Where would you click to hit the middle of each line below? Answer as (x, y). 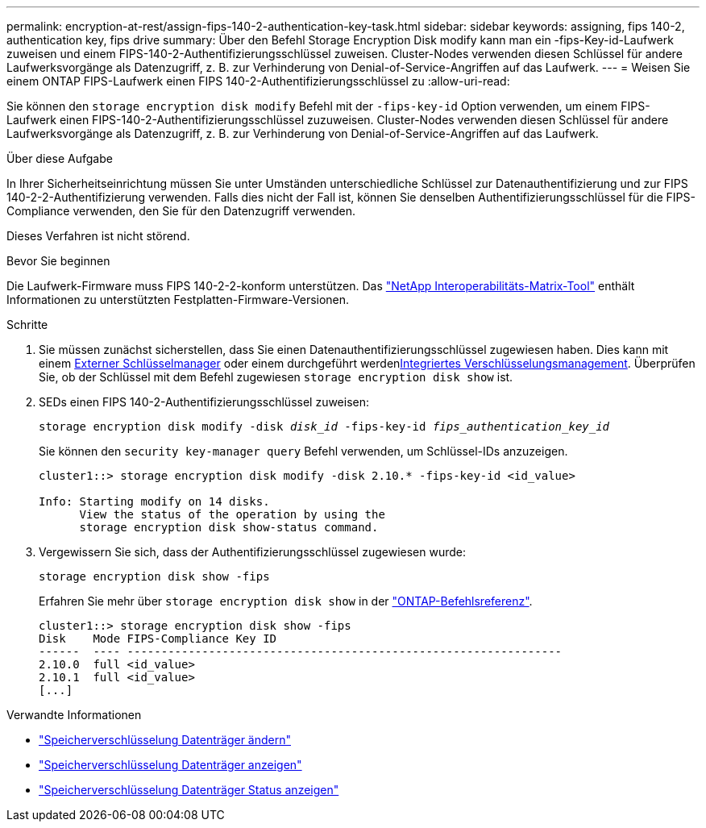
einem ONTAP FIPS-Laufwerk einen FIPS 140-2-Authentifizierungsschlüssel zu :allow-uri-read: (258, 81)
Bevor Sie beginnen (58, 261)
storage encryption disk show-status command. (229, 527)
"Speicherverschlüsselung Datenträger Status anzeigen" (189, 790)
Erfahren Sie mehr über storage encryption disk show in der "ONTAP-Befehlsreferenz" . (286, 601)
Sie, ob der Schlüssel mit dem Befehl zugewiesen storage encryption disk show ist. (276, 377)
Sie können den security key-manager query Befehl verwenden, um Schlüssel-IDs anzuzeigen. (303, 451)
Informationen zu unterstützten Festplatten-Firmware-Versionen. (178, 300)
